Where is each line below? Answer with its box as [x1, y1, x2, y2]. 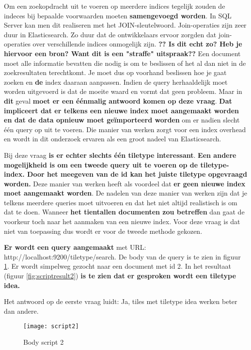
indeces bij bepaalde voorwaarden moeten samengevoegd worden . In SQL [4, 10, 232, 20]
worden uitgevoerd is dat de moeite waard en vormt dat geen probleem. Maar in [4, 86, 242, 96]
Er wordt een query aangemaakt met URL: [4, 242, 146, 252]
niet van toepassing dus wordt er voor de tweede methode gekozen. [4, 226, 203, 236]
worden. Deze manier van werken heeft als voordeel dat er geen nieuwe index [4, 178, 246, 188]
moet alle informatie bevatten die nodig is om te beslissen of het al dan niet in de [4, 58, 246, 68]
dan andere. [4, 305, 39, 316]
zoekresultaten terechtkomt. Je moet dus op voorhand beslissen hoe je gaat [4, 67, 227, 77]
